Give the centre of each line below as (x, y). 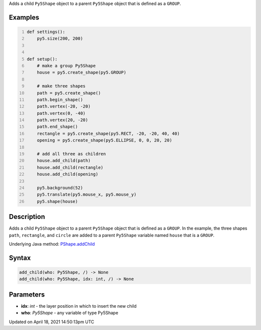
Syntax (20, 258)
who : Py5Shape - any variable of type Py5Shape (70, 313)
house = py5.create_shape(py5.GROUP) (82, 72)
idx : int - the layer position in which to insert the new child (79, 306)
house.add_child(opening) (68, 174)
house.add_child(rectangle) (70, 167)
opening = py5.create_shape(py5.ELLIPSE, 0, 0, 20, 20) (105, 140)
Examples (24, 17)
